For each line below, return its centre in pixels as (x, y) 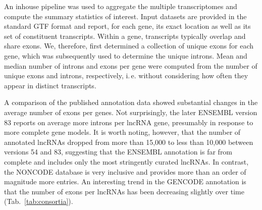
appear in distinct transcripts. (50, 85)
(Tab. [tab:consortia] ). (39, 201)
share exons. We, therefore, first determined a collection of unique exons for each (129, 46)
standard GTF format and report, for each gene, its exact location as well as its (127, 26)
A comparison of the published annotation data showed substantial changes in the (131, 102)
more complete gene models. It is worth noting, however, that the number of (122, 132)
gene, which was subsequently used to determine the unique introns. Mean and (126, 55)
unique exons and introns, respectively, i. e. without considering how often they (126, 75)
